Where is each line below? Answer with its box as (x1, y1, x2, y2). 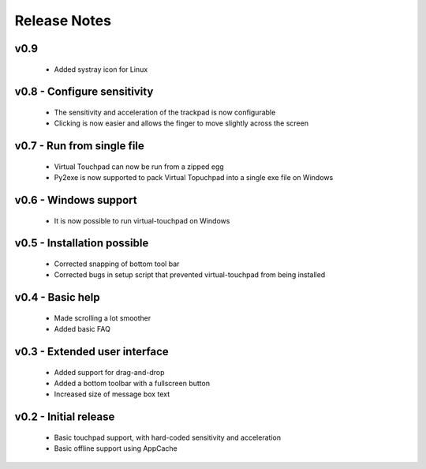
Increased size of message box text (54, 389, 170, 399)
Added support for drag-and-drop (54, 367, 165, 377)
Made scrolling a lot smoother (54, 313, 151, 323)
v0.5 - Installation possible (14, 237, 149, 250)
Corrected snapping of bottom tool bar (54, 259, 180, 268)
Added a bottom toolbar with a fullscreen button (54, 378, 211, 388)
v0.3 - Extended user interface (14, 344, 169, 358)
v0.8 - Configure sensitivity (14, 85, 154, 99)
